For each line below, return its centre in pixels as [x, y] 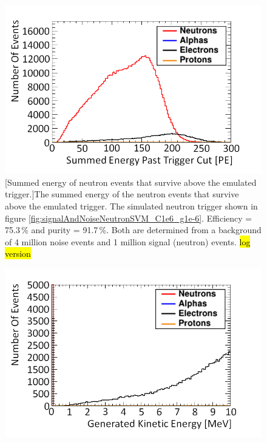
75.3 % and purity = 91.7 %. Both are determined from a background [133, 230]
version [18, 253]
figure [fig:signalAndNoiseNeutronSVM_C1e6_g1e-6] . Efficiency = [129, 218]
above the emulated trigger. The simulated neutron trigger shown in [131, 206]
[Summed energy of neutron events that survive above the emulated [131, 182]
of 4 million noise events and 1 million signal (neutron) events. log [128, 241]
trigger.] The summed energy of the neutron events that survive [122, 194]
